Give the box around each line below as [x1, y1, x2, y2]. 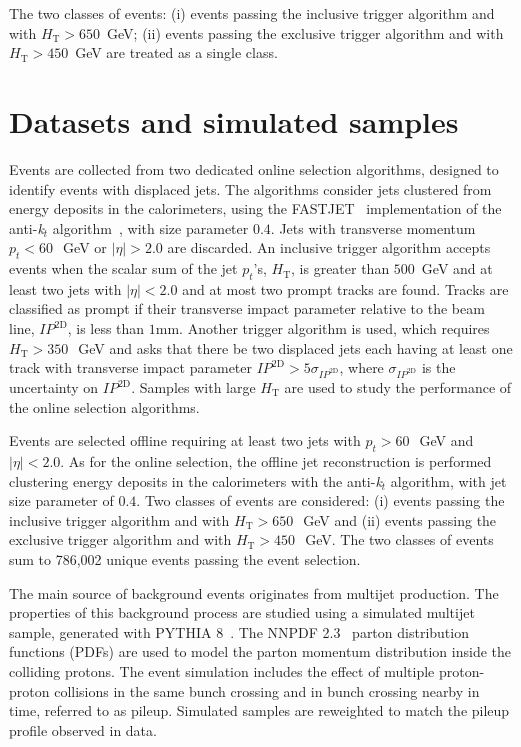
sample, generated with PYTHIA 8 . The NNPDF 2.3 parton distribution [9, 621, 469, 642]
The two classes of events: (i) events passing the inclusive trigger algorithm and [9, 3, 495, 23]
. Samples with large [131, 377, 256, 397]
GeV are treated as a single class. [75, 42, 278, 63]
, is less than [67, 318, 145, 339]
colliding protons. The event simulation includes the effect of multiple [9, 660, 435, 681]
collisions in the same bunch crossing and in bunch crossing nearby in [54, 680, 480, 701]
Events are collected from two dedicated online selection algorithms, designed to [9, 158, 499, 179]
